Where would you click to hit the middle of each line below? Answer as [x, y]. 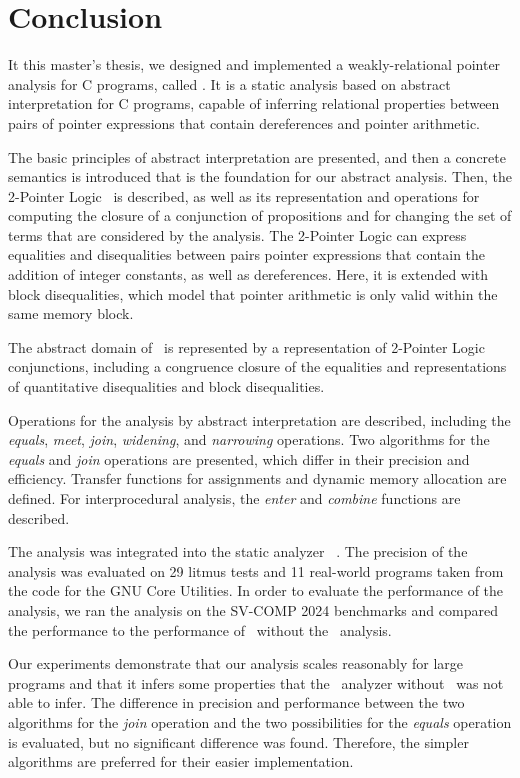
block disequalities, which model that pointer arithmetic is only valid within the [253, 293]
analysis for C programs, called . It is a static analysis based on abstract [229, 83]
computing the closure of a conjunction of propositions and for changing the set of [260, 215]
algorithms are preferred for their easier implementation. [181, 761]
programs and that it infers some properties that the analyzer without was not [256, 682]
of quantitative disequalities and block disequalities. [166, 386]
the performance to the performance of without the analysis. [200, 629]
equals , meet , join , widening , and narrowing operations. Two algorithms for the [249, 439]
